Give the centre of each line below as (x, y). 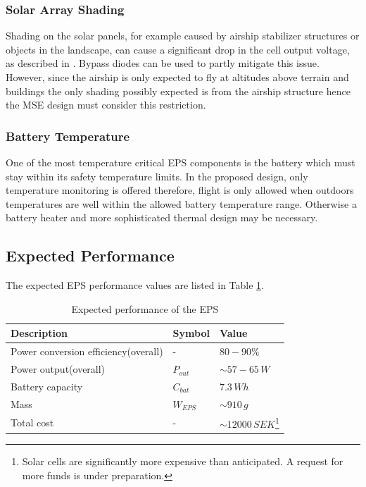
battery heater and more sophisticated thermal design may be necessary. (162, 217)
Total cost (32, 423)
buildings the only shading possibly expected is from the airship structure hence (178, 91)
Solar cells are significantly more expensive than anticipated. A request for (183, 461)
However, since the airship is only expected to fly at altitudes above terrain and (177, 77)
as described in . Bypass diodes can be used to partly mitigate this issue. (163, 63)
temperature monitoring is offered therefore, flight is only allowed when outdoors (180, 190)
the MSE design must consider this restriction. (106, 105)
